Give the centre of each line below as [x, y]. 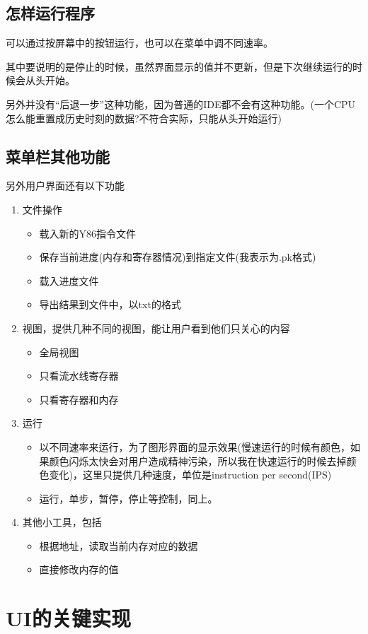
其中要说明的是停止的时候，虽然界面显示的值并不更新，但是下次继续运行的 [179, 66]
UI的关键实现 [68, 618]
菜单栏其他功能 [58, 156]
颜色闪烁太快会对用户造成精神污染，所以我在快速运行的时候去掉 [198, 460]
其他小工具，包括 [62, 522]
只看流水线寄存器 [79, 376]
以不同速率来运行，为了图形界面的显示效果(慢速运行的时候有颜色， [195, 446]
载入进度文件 [69, 280]
